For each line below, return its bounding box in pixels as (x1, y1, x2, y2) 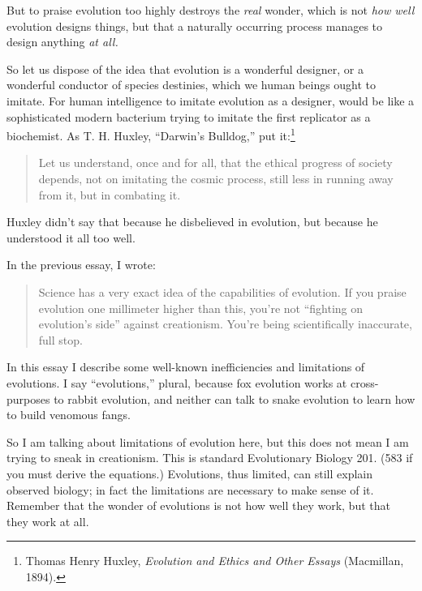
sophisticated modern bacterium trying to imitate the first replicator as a (6, 108, 371, 125)
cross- (350, 374, 379, 391)
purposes (6, 390, 50, 407)
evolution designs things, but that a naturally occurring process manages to (6, 17, 383, 34)
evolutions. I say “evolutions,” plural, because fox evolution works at (6, 374, 347, 391)
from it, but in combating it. (38, 186, 181, 203)
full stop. (38, 331, 83, 348)
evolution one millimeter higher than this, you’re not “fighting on (38, 299, 364, 316)
